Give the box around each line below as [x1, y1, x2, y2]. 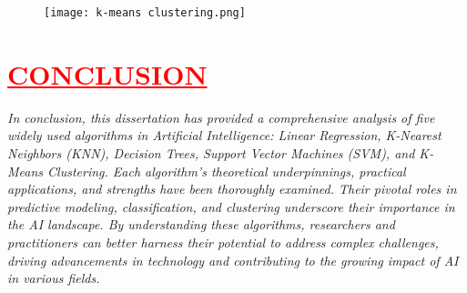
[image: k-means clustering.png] [44, 6, 246, 19]
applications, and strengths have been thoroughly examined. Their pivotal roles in [7, 179, 457, 198]
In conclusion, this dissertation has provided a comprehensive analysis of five [7, 107, 435, 126]
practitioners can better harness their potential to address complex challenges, [7, 232, 439, 251]
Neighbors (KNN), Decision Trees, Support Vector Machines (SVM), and [7, 143, 415, 162]
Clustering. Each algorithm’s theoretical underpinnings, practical [47, 161, 406, 180]
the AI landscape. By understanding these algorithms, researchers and [7, 215, 395, 234]
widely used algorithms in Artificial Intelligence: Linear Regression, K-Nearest [7, 126, 442, 145]
